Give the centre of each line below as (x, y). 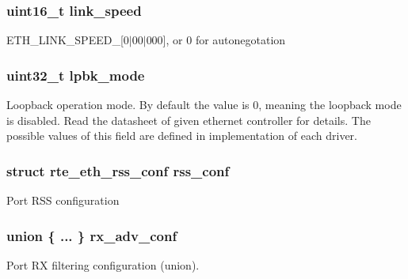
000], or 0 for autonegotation (216, 40)
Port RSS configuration (63, 200)
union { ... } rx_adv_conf (92, 235)
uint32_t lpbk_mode (76, 75)
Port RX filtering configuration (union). (103, 264)
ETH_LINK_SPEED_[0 (68, 40)
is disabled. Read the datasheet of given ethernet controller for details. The (189, 120)
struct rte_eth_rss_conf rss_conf (118, 170)
